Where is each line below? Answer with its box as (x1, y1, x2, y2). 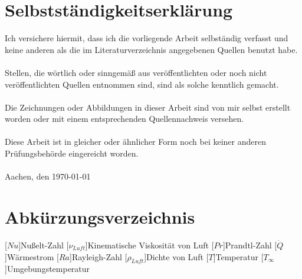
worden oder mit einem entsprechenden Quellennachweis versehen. (5, 112, 244, 125)
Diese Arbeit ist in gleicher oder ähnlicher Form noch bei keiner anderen (5, 135, 266, 148)
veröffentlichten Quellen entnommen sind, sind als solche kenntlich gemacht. (5, 78, 279, 90)
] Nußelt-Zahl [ (18, 238, 69, 251)
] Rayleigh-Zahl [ (70, 250, 127, 263)
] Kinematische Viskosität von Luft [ (85, 238, 214, 251)
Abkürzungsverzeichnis (5, 205, 195, 229)
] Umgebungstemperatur (5, 263, 90, 275)
